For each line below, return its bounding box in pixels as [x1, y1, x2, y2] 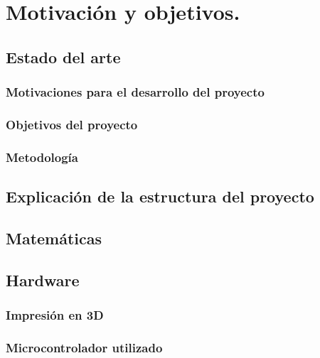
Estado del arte [6, 45, 121, 67]
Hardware [6, 268, 80, 291]
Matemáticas [6, 227, 102, 249]
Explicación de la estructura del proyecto [6, 185, 314, 207]
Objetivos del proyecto [6, 115, 138, 133]
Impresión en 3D [6, 305, 104, 323]
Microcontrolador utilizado [6, 338, 163, 356]
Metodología [6, 148, 78, 166]
